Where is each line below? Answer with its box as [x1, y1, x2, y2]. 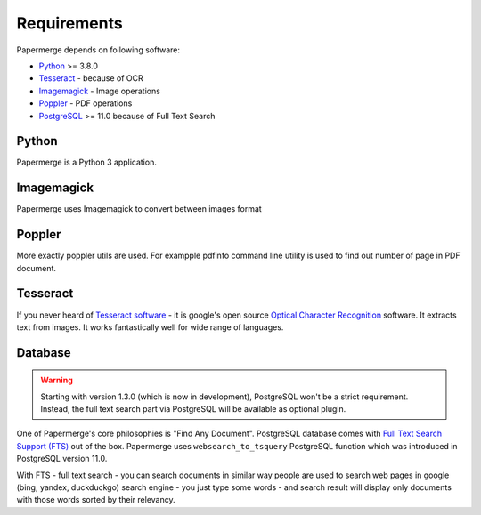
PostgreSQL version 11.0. [16, 454, 108, 464]
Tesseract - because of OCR [38, 73, 144, 84]
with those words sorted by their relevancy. [16, 495, 175, 505]
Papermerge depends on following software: [16, 44, 180, 55]
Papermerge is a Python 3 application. [16, 157, 158, 168]
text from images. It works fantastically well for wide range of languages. [16, 321, 284, 333]
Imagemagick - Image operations [38, 85, 160, 96]
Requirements [16, 13, 124, 33]
